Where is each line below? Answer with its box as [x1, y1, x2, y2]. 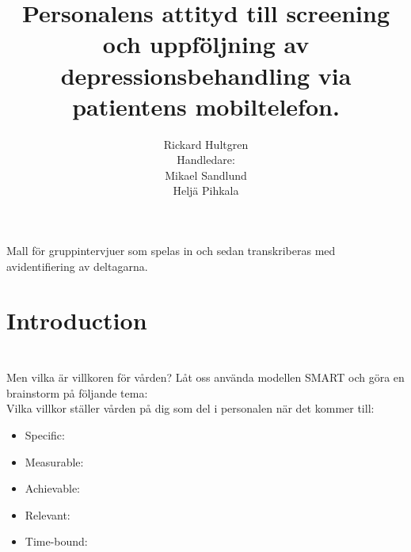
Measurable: [25, 453, 84, 470]
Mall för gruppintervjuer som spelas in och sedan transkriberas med [6, 242, 336, 259]
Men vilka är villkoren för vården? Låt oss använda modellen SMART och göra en [6, 369, 405, 386]
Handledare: [177, 151, 235, 168]
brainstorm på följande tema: [6, 384, 148, 401]
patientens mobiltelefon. [72, 89, 340, 122]
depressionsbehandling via [60, 59, 352, 91]
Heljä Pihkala [173, 182, 239, 199]
